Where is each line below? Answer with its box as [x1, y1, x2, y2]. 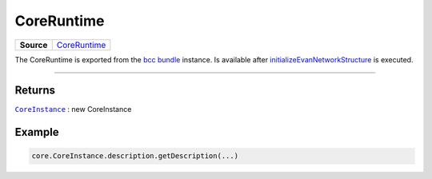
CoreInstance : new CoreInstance [14, 105, 132, 114]
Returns [14, 84, 56, 97]
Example [14, 125, 59, 139]
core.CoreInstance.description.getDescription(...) [31, 152, 239, 161]
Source [19, 39, 48, 50]
